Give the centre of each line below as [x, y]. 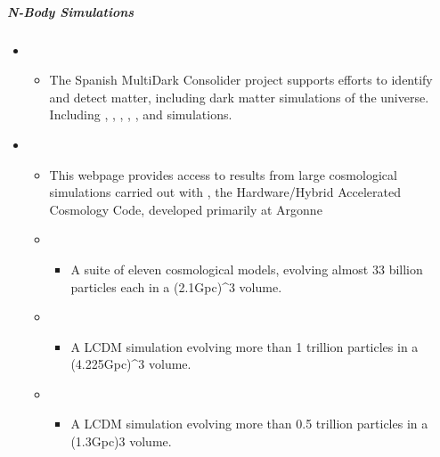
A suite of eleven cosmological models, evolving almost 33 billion [247, 269]
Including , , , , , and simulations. [141, 114]
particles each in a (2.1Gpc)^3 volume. [176, 286]
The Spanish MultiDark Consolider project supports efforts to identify [241, 80]
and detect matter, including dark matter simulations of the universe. [239, 97]
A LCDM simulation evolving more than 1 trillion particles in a [244, 346]
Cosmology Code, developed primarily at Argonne [186, 209]
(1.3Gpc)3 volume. [121, 441]
